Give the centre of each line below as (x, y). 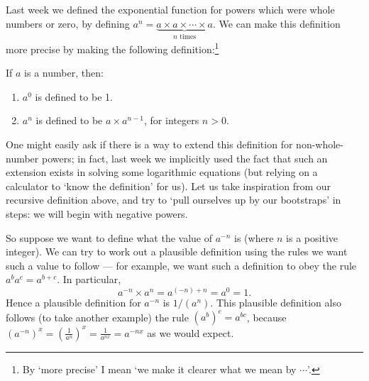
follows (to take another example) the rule (97, 317)
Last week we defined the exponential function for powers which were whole (170, 9)
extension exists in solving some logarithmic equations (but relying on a (162, 172)
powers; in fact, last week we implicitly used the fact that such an (184, 158)
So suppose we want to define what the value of (109, 237)
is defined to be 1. (74, 96)
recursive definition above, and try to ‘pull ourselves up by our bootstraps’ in (174, 200)
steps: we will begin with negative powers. (97, 214)
